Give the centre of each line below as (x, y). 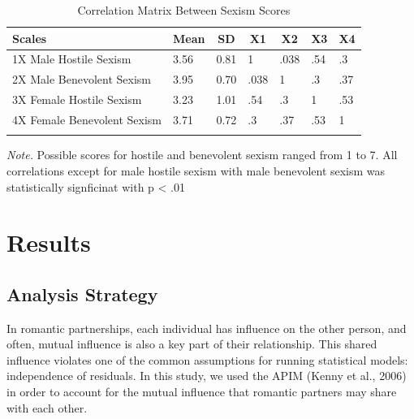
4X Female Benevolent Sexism (87, 119)
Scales (30, 38)
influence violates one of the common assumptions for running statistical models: (207, 359)
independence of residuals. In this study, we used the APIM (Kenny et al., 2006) (207, 376)
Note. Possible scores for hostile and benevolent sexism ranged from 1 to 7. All (202, 155)
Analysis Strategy (82, 294)
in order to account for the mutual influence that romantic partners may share (202, 392)
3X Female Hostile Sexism (77, 99)
